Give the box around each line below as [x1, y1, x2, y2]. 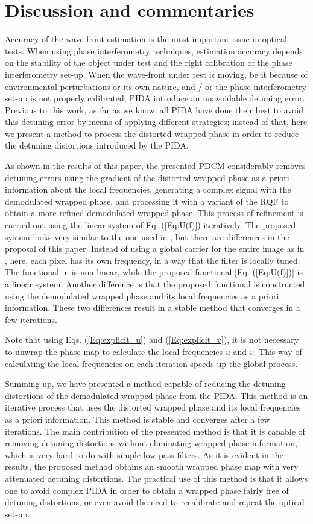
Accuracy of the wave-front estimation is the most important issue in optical [5, 33, 287, 45]
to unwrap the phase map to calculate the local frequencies [5, 345, 223, 357]
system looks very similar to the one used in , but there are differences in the [5, 230, 289, 243]
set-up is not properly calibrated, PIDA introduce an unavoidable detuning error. [5, 92, 305, 104]
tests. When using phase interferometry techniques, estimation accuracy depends [5, 44, 303, 57]
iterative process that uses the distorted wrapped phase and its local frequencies [5, 401, 301, 414]
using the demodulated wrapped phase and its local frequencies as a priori [5, 289, 279, 302]
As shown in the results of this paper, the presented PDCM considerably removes [5, 159, 306, 172]
